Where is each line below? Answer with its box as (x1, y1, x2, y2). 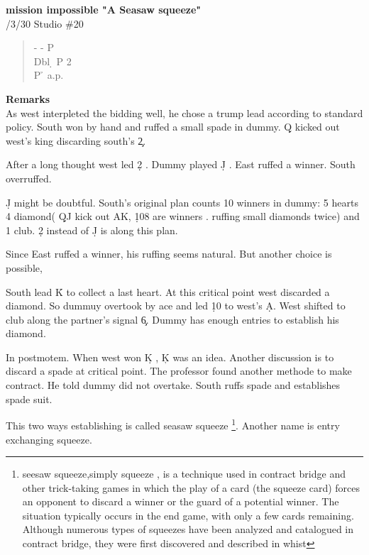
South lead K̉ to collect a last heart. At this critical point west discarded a (6, 284, 330, 299)
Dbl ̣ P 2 (33, 53, 72, 68)
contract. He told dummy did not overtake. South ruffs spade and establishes (6, 378, 341, 392)
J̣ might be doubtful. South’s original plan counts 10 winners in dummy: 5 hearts (6, 194, 358, 209)
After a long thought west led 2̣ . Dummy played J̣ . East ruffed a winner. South (6, 157, 356, 172)
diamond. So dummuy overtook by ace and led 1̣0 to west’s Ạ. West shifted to (6, 298, 346, 313)
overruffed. (6, 170, 52, 185)
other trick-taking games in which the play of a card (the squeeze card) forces (22, 480, 360, 495)
